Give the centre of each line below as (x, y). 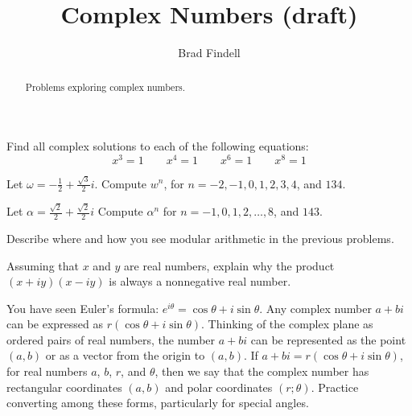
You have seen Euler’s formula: (83, 308)
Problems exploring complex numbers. (105, 86)
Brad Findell (209, 53)
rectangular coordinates (64, 387)
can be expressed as (55, 324)
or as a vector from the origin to (125, 355)
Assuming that (43, 265)
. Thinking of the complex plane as (287, 324)
